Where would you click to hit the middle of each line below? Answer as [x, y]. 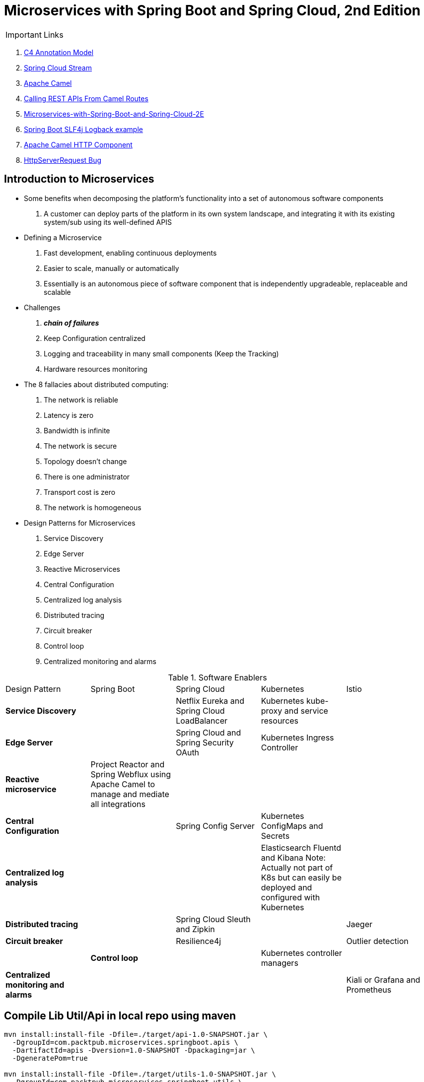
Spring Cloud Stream [58, 68]
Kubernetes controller [301, 953]
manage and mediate [130, 794]
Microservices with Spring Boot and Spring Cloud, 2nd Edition [212, 10]
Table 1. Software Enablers [217, 677]
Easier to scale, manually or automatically [111, 268]
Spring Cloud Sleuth [213, 919]
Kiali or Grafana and [383, 980]
